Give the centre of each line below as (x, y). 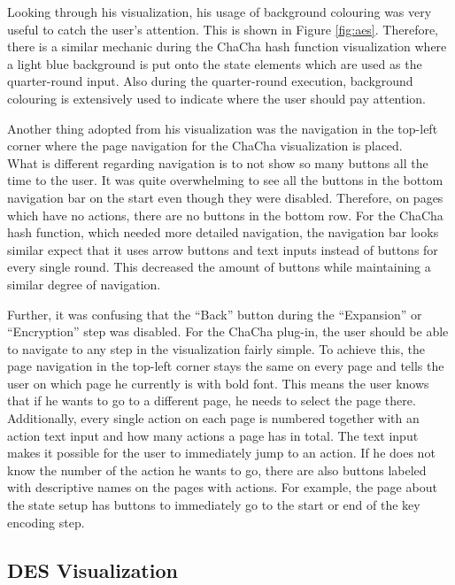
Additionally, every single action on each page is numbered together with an (213, 418)
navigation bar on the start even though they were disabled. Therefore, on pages (225, 197)
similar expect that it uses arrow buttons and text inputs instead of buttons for (223, 249)
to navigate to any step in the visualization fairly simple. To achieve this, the (216, 348)
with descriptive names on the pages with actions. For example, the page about (222, 487)
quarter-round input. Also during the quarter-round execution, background (210, 81)
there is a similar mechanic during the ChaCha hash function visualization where (227, 46)
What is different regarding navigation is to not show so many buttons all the (218, 162)
